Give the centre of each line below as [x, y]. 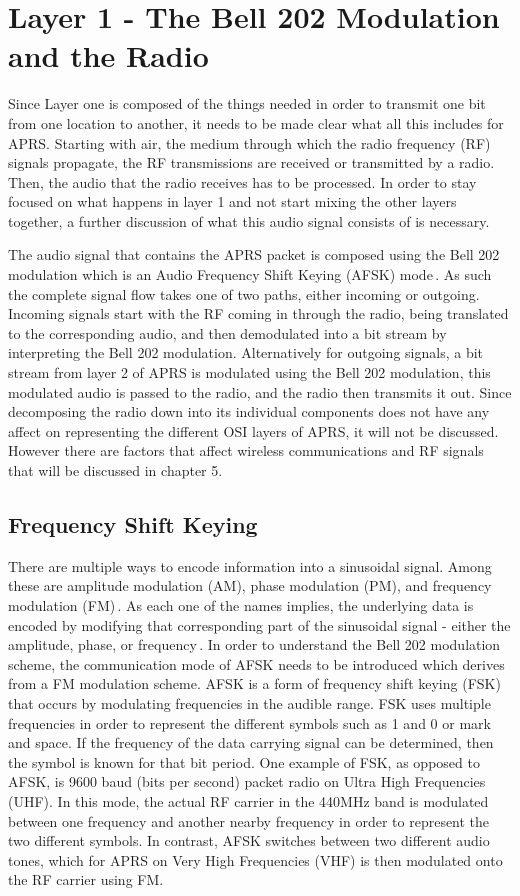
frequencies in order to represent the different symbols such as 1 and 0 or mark [249, 722]
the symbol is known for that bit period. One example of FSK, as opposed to [244, 761]
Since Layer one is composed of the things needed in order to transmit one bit [247, 103]
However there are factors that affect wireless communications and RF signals [246, 450]
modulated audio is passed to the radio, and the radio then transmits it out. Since [260, 391]
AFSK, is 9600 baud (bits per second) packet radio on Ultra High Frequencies [247, 781]
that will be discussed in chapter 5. [115, 470]
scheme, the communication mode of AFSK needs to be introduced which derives [256, 663]
